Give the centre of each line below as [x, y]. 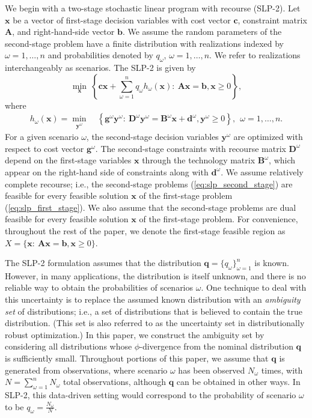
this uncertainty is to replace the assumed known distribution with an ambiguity [153, 299]
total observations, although [115, 382]
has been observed [212, 370]
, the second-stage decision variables [152, 137]
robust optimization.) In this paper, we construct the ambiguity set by [135, 334]
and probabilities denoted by [100, 55]
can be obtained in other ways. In [238, 382]
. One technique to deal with [254, 287]
